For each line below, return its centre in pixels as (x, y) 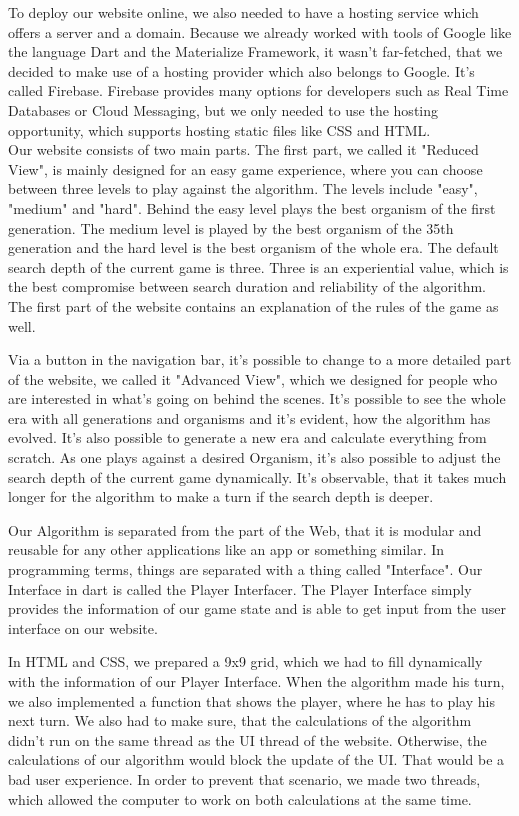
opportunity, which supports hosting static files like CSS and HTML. (219, 129)
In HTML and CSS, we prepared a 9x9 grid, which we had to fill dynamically (245, 661)
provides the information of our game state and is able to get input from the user (257, 608)
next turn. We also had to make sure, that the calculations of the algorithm (240, 720)
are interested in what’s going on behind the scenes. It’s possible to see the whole (257, 398)
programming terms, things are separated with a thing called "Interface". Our (245, 569)
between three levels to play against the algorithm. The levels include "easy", (243, 188)
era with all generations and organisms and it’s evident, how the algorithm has (249, 417)
